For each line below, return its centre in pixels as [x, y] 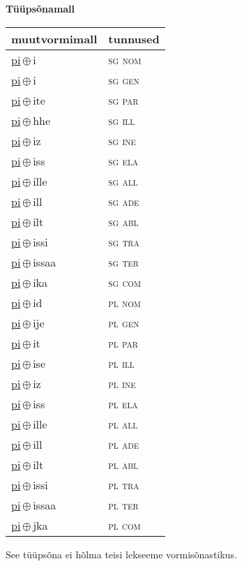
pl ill [121, 363]
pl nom [124, 302]
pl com [124, 525]
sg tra [124, 241]
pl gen [124, 322]
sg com [124, 282]
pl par [123, 343]
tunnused [134, 38]
